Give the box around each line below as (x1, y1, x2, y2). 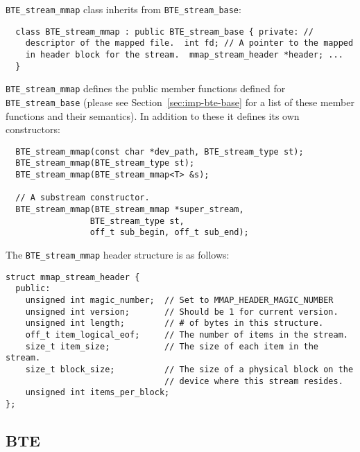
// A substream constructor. (15, 193, 150, 203)
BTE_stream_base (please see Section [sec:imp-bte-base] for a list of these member (6, 94, 354, 109)
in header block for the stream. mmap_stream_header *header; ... (25, 49, 343, 60)
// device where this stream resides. (164, 376, 343, 386)
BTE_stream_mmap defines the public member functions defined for (6, 81, 286, 96)
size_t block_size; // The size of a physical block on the (25, 364, 354, 374)
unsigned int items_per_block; (25, 388, 170, 398)
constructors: (6, 122, 60, 137)
